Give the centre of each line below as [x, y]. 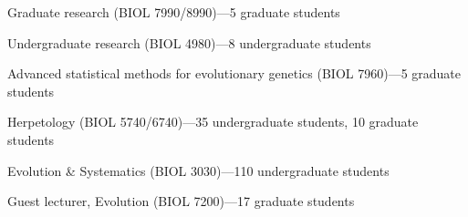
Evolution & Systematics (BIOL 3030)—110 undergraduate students [198, 170]
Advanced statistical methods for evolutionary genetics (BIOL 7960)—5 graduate [234, 73]
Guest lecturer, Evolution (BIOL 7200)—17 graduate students [181, 201]
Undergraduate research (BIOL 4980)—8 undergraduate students [189, 42]
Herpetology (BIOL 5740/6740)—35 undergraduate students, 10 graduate [213, 122]
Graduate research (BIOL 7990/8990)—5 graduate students [174, 12]
